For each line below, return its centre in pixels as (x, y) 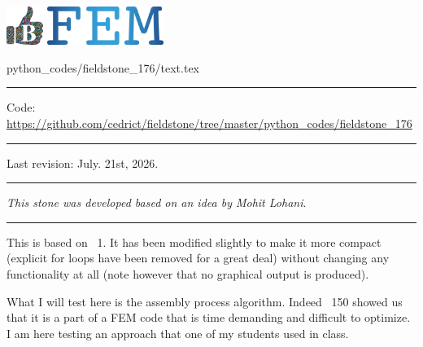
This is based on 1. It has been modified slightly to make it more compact (194, 242)
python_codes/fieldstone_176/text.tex (103, 67)
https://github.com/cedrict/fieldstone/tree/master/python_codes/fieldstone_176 (209, 123)
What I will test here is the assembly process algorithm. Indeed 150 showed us (205, 301)
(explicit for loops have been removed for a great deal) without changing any (198, 258)
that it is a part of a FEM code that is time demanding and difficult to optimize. (209, 317)
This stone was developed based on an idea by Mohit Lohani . (157, 202)
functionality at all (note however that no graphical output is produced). (188, 273)
